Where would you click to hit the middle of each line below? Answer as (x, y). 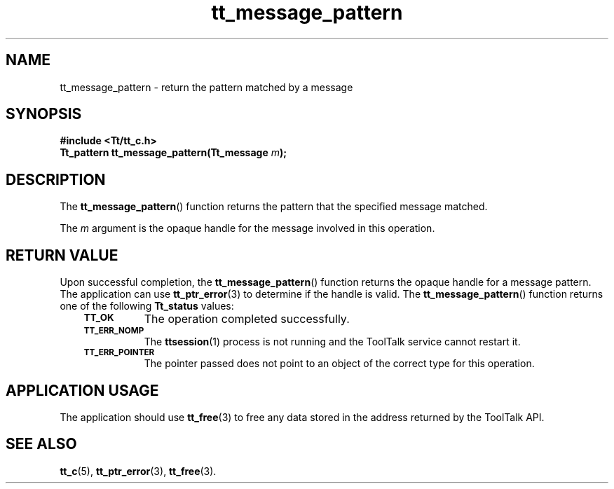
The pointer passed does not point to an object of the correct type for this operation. (339, 364)
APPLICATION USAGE (82, 390)
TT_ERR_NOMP (114, 331)
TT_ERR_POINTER (119, 353)
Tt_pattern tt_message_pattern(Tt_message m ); (173, 153)
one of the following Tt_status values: (147, 306)
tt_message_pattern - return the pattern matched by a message (206, 87)
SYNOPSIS (44, 114)
